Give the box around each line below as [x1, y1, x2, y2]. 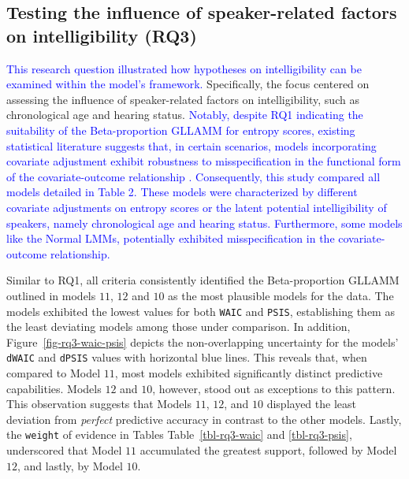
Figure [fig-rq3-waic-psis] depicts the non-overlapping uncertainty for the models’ [6, 333, 399, 350]
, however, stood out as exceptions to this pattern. [152, 380, 396, 396]
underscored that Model [6, 442, 122, 459]
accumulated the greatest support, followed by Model [139, 442, 397, 459]
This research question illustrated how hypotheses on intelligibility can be [6, 60, 362, 76]
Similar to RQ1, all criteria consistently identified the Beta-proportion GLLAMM [6, 272, 400, 288]
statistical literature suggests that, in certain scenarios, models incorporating [6, 137, 377, 154]
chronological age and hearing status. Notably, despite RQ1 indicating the [6, 106, 363, 123]
